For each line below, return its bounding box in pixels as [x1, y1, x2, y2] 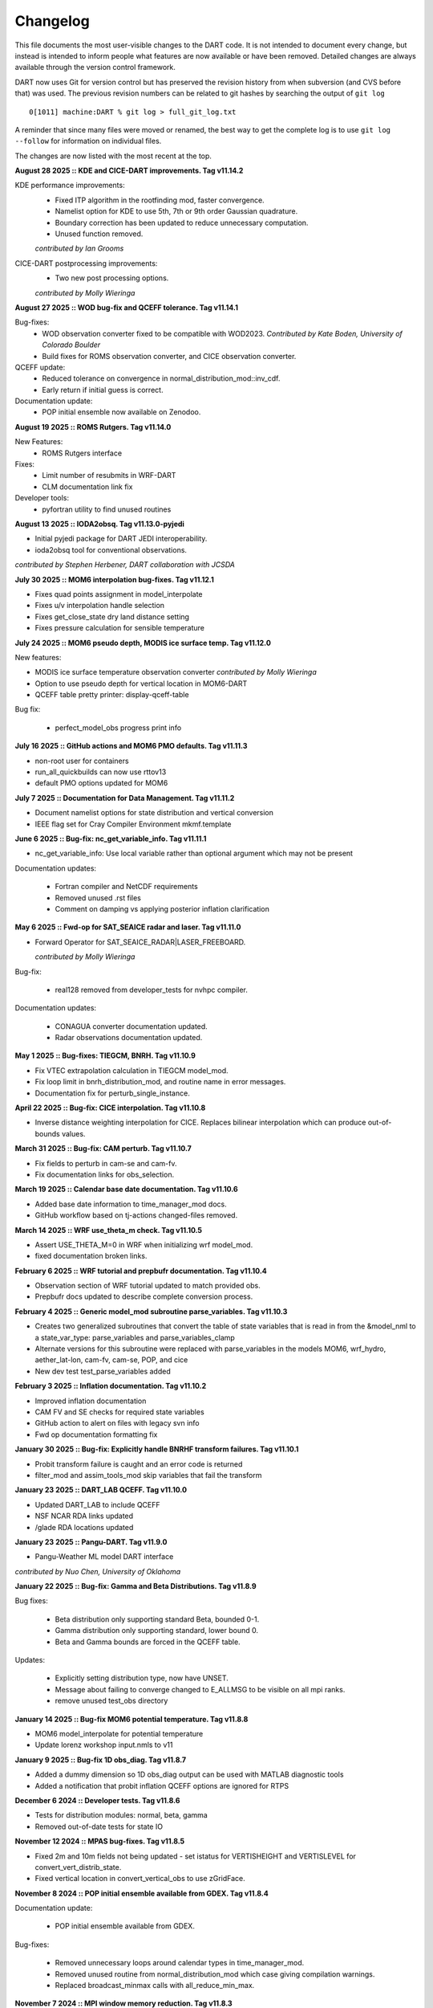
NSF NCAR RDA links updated [34, 1511, 134, 1521]
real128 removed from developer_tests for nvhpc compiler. [55, 985, 249, 994]
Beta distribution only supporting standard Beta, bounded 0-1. [55, 1614, 260, 1624]
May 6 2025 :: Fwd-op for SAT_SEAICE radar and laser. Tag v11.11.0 [14, 922, 241, 932]
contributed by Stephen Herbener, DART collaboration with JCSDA [14, 560, 236, 569]
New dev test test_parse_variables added [34, 1366, 172, 1376]
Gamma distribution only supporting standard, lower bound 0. [55, 1626, 259, 1635]
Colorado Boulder [42, 340, 101, 349]
